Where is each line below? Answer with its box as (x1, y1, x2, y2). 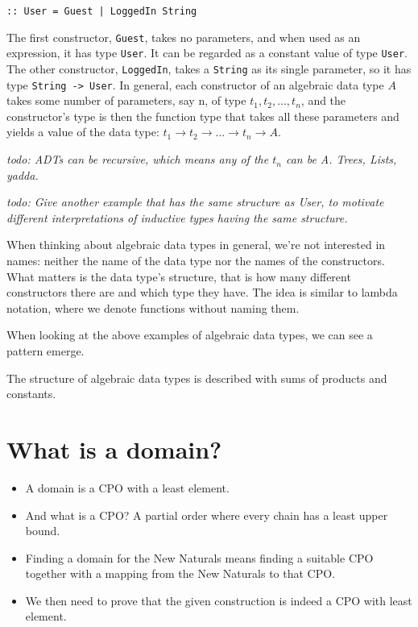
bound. (25, 522, 60, 539)
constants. (6, 385, 56, 402)
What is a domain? (6, 432, 222, 465)
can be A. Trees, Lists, (285, 151, 397, 168)
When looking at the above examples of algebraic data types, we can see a (6, 326, 373, 343)
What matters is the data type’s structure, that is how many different (6, 268, 351, 284)
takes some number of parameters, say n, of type (6, 92, 246, 109)
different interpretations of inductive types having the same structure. (6, 209, 348, 226)
